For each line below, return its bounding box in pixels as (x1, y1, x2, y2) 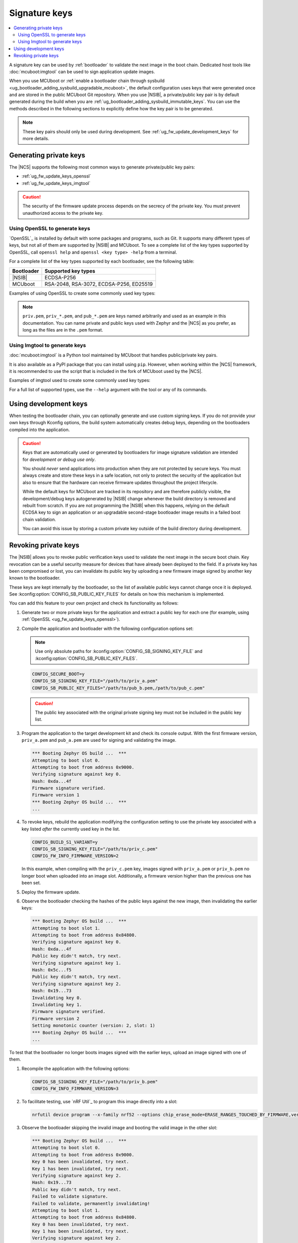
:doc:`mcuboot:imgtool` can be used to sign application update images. (9, 69, 155, 75)
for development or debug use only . (22, 456, 96, 462)
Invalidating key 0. (32, 995, 82, 1000)
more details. (22, 136, 50, 142)
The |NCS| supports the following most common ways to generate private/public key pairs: (9, 164, 196, 170)
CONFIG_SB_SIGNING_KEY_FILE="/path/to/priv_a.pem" (32, 678, 158, 684)
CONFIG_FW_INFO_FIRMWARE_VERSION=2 (32, 853, 119, 859)
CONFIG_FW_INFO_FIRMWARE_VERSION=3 (32, 1086, 119, 1091)
